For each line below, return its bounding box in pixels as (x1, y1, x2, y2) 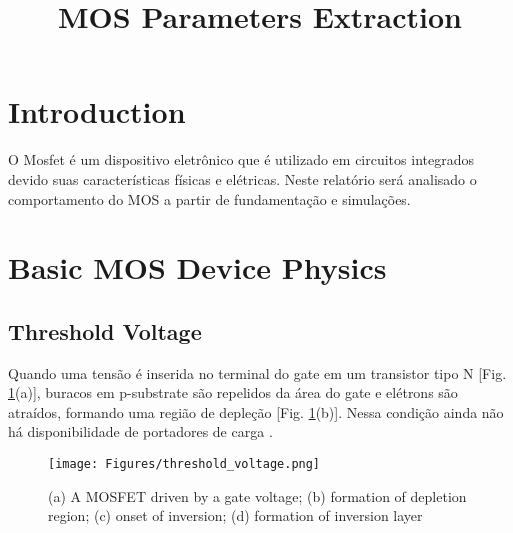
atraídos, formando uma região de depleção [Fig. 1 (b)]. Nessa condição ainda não (8, 401, 504, 422)
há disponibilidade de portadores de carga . (8, 421, 273, 442)
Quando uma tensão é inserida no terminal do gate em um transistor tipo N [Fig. (8, 362, 507, 383)
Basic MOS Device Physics (8, 247, 387, 288)
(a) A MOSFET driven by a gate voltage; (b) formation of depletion (48, 485, 467, 506)
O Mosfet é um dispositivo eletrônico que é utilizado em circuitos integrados (8, 149, 474, 170)
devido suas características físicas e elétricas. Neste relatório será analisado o (8, 168, 477, 189)
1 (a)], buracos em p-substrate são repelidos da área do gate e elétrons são (8, 382, 458, 403)
